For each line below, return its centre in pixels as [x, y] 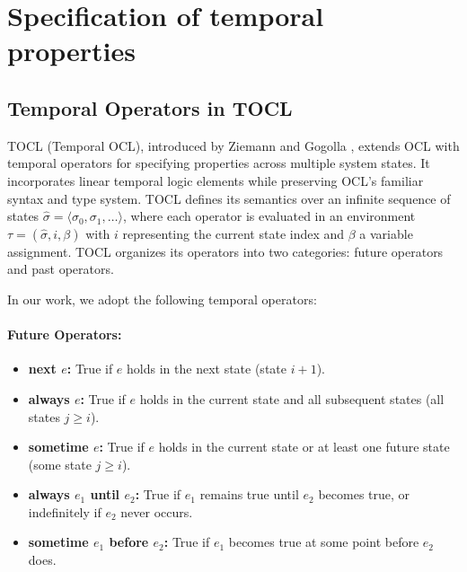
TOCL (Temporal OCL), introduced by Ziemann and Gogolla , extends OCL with [233, 145]
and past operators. [61, 269]
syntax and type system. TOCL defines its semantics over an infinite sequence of [229, 198]
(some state [60, 464]
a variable [386, 233]
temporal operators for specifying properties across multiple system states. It [219, 163]
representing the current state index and [233, 233]
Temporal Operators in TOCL [150, 107]
